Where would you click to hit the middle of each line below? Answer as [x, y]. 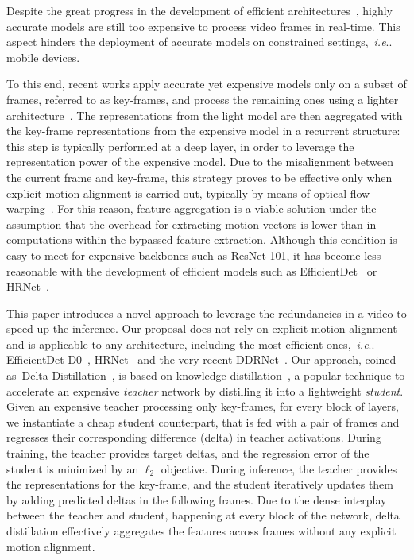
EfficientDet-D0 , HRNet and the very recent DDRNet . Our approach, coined [201, 359]
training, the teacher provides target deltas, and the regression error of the [188, 453]
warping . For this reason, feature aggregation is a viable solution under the [192, 209]
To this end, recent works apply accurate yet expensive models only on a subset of [207, 84]
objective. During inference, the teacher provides [279, 468]
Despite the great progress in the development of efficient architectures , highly [200, 10]
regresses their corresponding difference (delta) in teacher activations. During [194, 437]
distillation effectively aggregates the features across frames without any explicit [201, 531]
